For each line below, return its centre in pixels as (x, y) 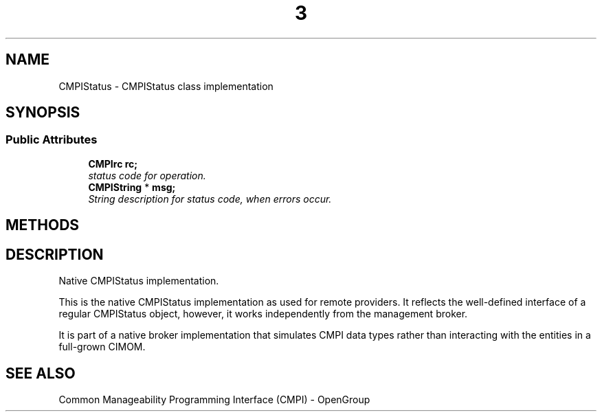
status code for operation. (147, 175)
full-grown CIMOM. (102, 347)
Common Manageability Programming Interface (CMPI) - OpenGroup (214, 399)
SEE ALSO (41, 373)
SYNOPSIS (43, 113)
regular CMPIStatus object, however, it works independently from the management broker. (263, 314)
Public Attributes (52, 140)
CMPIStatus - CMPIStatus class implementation (166, 86)
